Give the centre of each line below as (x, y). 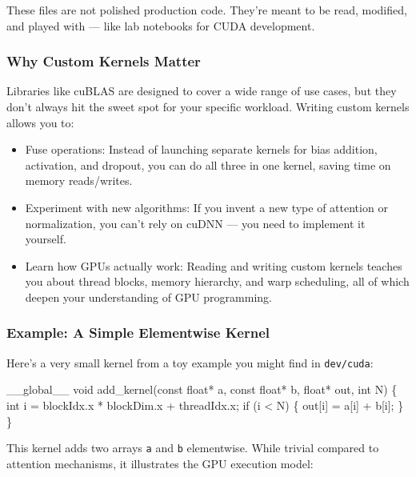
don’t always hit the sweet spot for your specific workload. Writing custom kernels (208, 106)
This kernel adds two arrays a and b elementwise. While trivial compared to (193, 448)
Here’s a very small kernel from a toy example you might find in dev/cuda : (190, 362)
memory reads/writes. (79, 180)
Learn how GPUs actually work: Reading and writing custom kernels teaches (214, 265)
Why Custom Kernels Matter (104, 61)
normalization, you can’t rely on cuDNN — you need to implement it (195, 223)
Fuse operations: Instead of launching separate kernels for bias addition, (201, 149)
